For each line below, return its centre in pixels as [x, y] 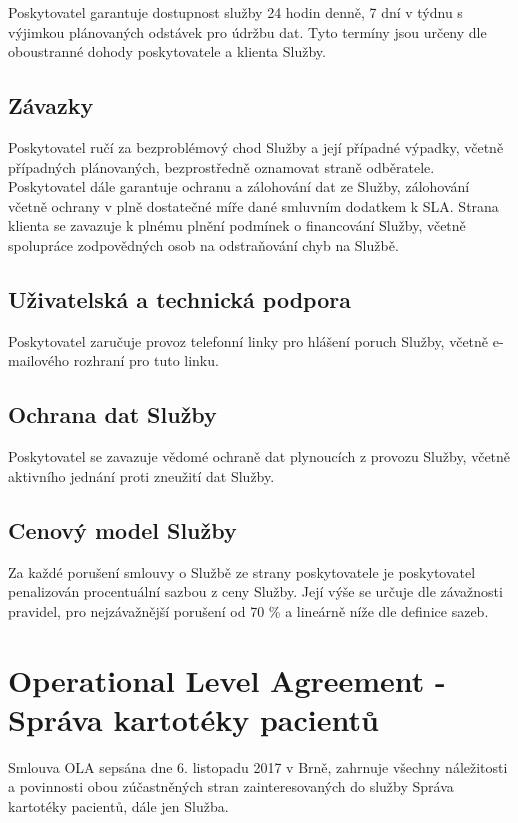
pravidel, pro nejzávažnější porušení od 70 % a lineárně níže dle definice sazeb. [248, 610]
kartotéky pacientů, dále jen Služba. [118, 805]
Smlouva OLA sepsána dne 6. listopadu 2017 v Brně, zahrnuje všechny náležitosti [258, 766]
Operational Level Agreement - [227, 679]
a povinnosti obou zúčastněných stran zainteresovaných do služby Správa [231, 786]
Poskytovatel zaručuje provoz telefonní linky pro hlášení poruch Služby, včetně [248, 340]
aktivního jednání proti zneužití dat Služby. [141, 475]
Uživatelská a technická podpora [179, 298]
